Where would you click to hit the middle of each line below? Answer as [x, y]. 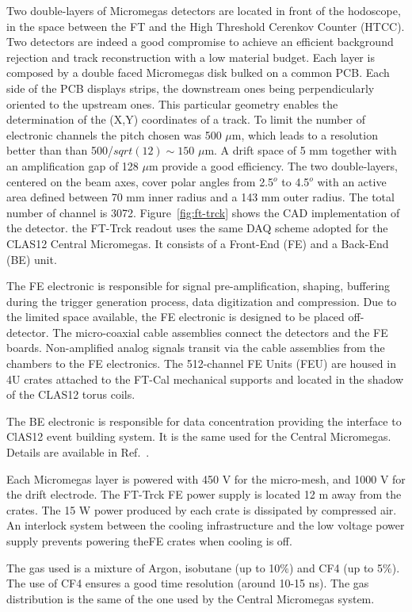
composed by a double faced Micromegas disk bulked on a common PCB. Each [198, 73]
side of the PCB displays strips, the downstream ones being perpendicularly [191, 88]
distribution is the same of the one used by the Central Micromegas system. [191, 598]
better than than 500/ [60, 150]
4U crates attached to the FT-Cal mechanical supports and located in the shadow [205, 379]
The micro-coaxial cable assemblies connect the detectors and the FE [220, 332]
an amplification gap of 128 [72, 165]
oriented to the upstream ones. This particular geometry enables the [172, 103]
